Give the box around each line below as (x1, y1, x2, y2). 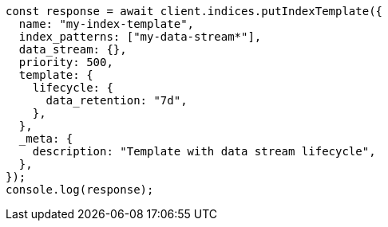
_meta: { (18, 132, 73, 145)
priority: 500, (18, 56, 113, 68)
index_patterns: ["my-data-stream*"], (18, 30, 262, 43)
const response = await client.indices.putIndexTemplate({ (6, 5, 383, 18)
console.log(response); (6, 183, 154, 196)
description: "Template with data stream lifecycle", (32, 145, 376, 158)
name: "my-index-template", (18, 18, 195, 30)
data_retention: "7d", (46, 94, 188, 107)
